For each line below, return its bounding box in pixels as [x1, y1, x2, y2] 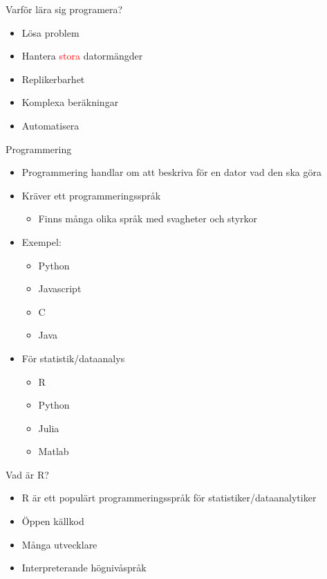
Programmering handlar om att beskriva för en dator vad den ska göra [21, 165, 321, 179]
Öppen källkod [21, 514, 84, 528]
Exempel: [21, 234, 62, 249]
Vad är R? [6, 467, 49, 481]
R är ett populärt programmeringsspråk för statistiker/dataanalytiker [21, 490, 317, 505]
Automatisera [21, 118, 80, 132]
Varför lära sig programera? [6, 2, 123, 16]
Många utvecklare [21, 537, 97, 551]
